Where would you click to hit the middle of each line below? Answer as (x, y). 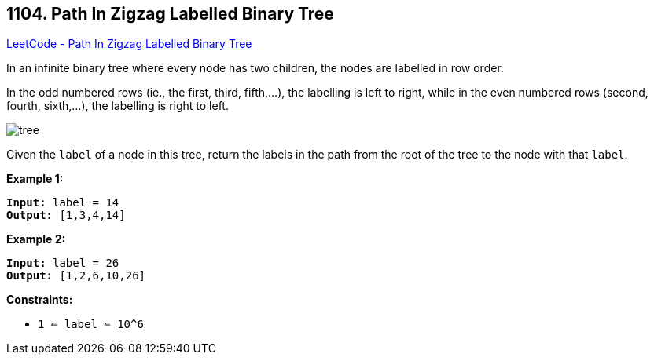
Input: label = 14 (63, 203)
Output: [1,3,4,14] (66, 215)
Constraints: (40, 300)
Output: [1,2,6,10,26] (76, 276)
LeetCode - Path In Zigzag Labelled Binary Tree (129, 44)
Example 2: (36, 239)
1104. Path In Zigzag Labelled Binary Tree (170, 14)
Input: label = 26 (63, 263)
